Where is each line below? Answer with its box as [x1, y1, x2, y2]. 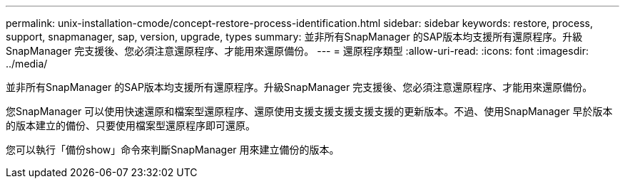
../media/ [6, 58, 48, 70]
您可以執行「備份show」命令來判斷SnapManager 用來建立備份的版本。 [6, 144, 340, 156]
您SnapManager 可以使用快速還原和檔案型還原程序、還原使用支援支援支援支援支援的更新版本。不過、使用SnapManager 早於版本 [6, 105, 613, 117]
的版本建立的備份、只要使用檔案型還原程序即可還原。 [6, 119, 255, 131]
